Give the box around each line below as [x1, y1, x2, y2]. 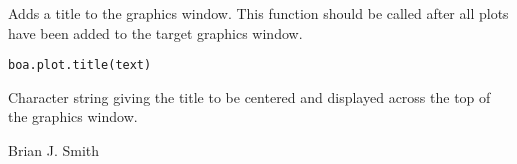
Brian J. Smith [8, 140, 100, 161]
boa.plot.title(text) [8, 58, 152, 73]
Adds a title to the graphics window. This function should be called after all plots [8, 3, 509, 23]
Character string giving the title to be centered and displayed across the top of [8, 86, 491, 107]
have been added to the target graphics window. [8, 22, 303, 43]
